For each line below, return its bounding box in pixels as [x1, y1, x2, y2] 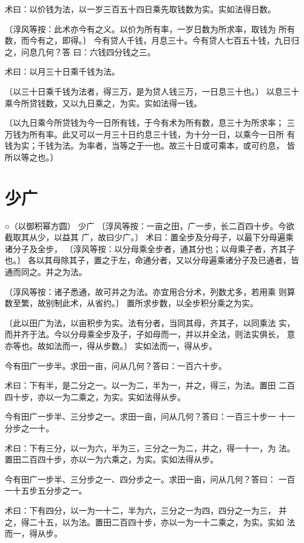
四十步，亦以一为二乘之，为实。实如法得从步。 [5, 390, 185, 403]
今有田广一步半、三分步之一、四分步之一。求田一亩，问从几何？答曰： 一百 [5, 472, 295, 485]
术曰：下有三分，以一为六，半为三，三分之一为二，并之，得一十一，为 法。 [5, 441, 295, 454]
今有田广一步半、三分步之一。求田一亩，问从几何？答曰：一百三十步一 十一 [5, 410, 295, 423]
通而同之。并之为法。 [5, 266, 87, 278]
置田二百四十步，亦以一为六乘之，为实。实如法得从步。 [5, 453, 218, 465]
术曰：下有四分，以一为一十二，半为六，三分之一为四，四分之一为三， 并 [5, 504, 287, 516]
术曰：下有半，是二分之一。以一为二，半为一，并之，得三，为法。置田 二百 [5, 379, 295, 391]
